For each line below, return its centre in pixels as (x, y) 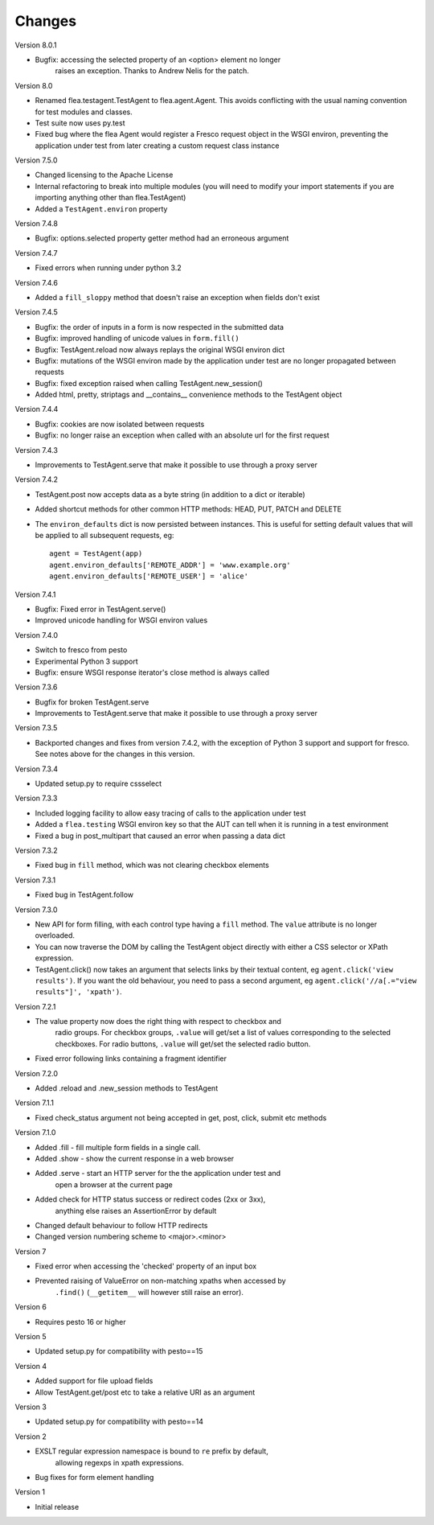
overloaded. (55, 935)
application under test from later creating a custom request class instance (157, 146)
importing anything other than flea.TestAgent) (111, 198)
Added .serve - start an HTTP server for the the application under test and (158, 1174)
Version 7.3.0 (36, 910)
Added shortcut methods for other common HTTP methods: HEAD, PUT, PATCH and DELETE (188, 509)
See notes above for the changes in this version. (115, 754)
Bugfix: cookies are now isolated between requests (120, 424)
